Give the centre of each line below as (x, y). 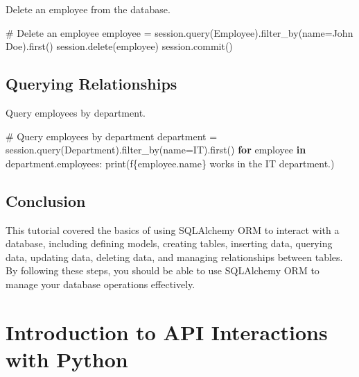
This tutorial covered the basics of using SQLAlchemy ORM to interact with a (173, 229)
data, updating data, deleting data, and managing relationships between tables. (174, 257)
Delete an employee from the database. (88, 9)
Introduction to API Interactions (167, 332)
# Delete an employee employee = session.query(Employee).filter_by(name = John (179, 32)
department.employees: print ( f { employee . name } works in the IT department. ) (170, 163)
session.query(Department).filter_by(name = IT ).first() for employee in (156, 150)
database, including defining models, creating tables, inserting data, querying (169, 243)
